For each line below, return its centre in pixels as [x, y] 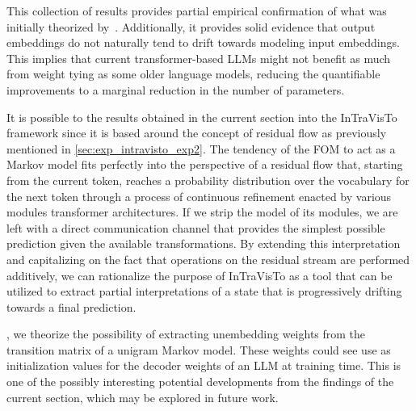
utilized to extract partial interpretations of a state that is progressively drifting [204, 291]
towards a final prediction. [71, 306]
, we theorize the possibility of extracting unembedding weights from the [186, 334]
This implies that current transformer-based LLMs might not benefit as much [199, 58]
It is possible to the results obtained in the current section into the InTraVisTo [202, 117]
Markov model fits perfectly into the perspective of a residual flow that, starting [205, 164]
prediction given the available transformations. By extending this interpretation [204, 243]
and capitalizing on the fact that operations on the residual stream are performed [208, 259]
